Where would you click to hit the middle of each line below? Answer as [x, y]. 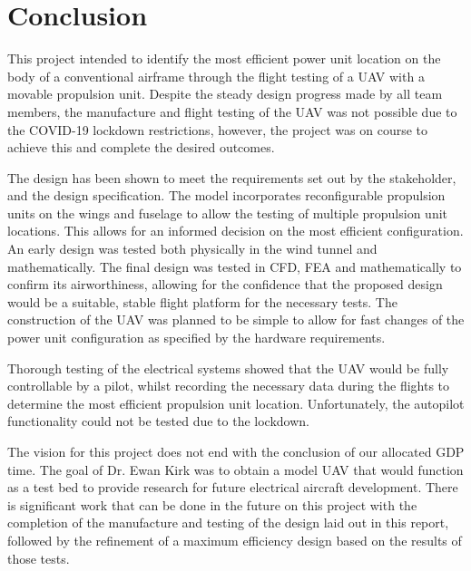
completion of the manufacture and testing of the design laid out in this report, [228, 523]
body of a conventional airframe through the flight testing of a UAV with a [216, 76]
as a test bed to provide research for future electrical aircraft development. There [233, 487]
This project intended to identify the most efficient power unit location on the [224, 58]
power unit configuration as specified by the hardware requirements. [196, 338]
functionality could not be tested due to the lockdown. [158, 421]
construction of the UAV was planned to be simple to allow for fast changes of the [236, 319]
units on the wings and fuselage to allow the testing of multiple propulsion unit [228, 213]
